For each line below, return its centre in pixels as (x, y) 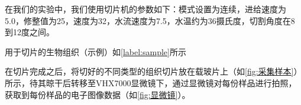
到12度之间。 (30, 32)
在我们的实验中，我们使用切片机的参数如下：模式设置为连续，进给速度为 (145, 9)
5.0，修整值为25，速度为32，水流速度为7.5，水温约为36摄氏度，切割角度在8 (150, 20)
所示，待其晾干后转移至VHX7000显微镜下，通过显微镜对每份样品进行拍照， (151, 82)
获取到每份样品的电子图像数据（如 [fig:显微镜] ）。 (98, 94)
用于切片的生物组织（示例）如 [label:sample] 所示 (96, 51)
